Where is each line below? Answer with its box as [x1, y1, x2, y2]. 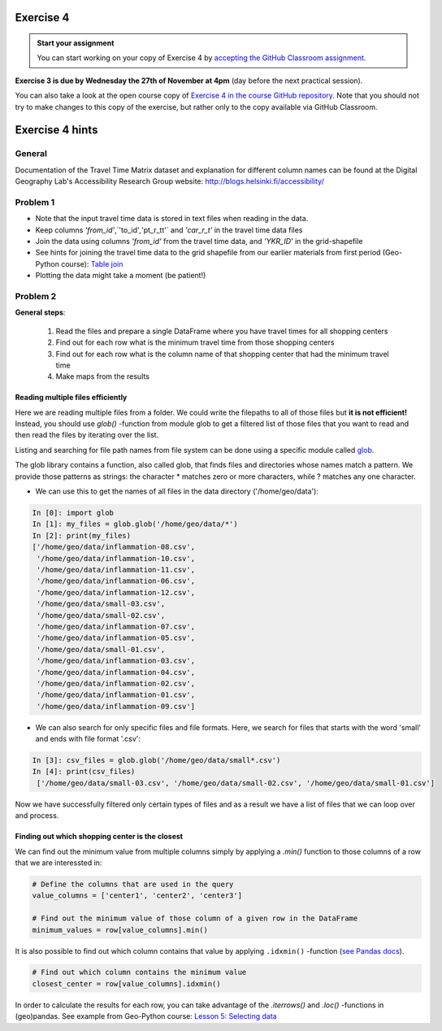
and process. [15, 811, 59, 820]
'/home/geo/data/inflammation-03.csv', [37, 656, 195, 666]
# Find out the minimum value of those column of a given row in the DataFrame [32, 914, 358, 923]
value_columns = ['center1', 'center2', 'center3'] [32, 891, 243, 900]
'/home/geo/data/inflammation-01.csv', [37, 690, 195, 699]
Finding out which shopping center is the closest [15, 832, 183, 842]
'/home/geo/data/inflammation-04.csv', [37, 668, 195, 676]
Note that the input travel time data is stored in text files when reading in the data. [35, 214, 309, 224]
